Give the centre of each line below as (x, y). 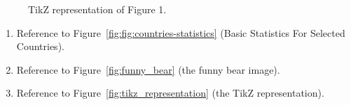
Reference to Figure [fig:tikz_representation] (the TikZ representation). (170, 93)
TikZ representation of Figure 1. (97, 9)
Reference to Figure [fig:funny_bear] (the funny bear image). (148, 69)
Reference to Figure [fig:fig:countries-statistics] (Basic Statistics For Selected (181, 32)
